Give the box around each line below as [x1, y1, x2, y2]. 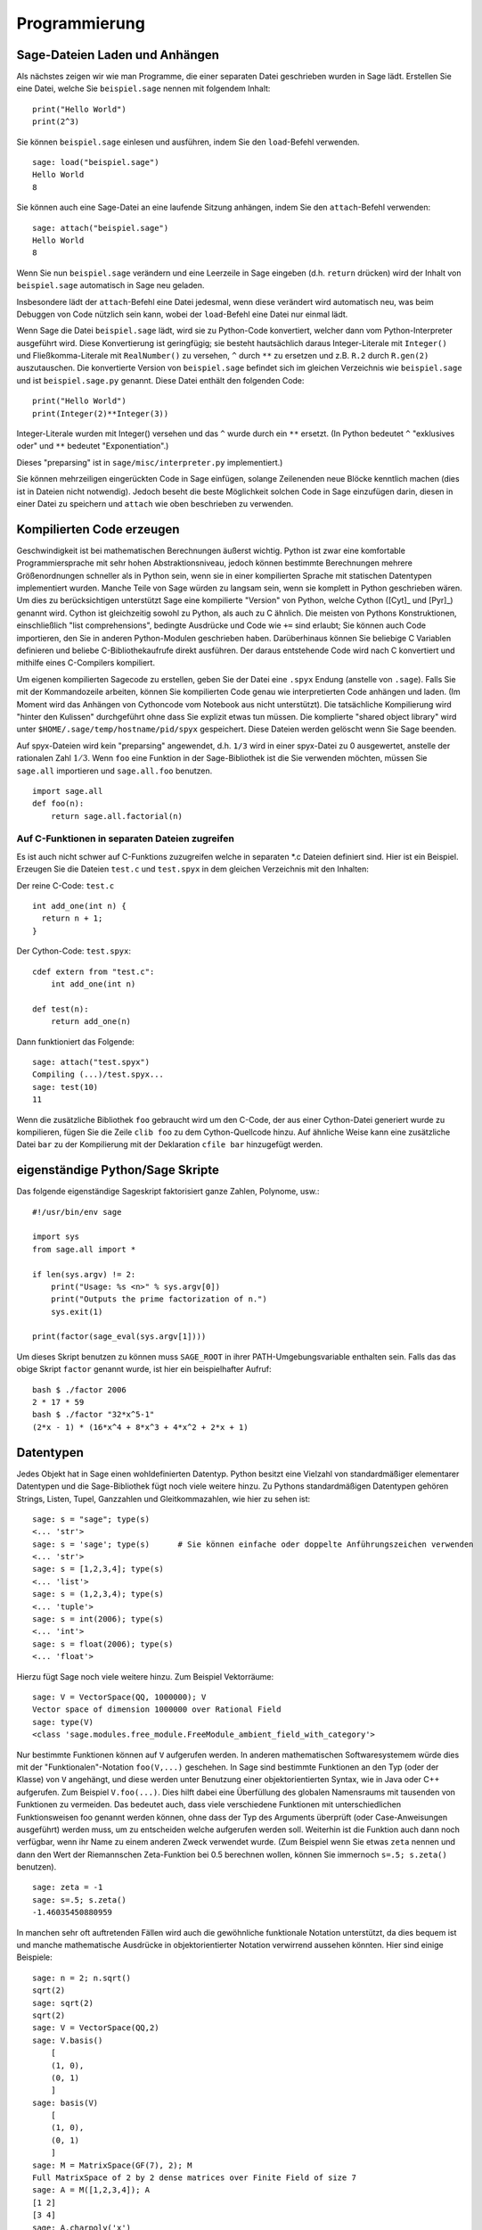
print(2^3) [32, 117, 80, 127]
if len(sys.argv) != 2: [32, 1269, 136, 1279]
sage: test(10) [32, 1082, 99, 1092]
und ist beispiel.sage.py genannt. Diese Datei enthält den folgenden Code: [16, 375, 305, 385]
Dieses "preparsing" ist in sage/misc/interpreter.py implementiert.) [16, 457, 283, 467]
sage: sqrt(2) [32, 1998, 94, 2008]
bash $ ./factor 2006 [32, 1384, 127, 1395]
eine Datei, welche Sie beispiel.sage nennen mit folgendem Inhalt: [16, 83, 271, 94]
